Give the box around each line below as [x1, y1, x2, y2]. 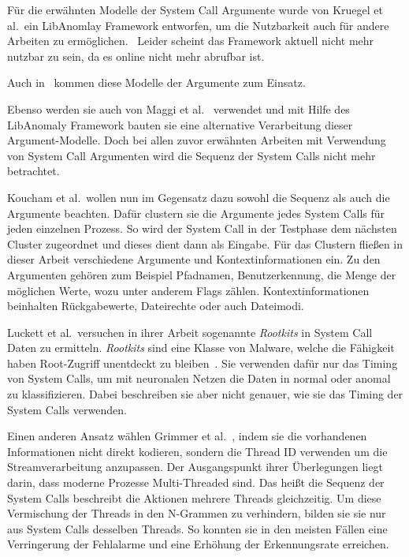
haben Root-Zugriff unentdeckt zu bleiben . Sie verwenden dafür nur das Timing [7, 354, 398, 371]
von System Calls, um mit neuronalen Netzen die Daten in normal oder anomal [7, 370, 391, 387]
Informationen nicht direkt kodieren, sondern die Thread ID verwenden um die [7, 443, 388, 459]
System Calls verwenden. [7, 401, 127, 417]
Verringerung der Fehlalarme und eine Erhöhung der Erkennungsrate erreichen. [7, 536, 389, 552]
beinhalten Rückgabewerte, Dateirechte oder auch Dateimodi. [7, 297, 304, 314]
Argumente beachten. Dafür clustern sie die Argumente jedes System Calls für [7, 204, 385, 221]
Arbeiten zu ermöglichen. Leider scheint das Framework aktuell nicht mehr [7, 32, 374, 49]
